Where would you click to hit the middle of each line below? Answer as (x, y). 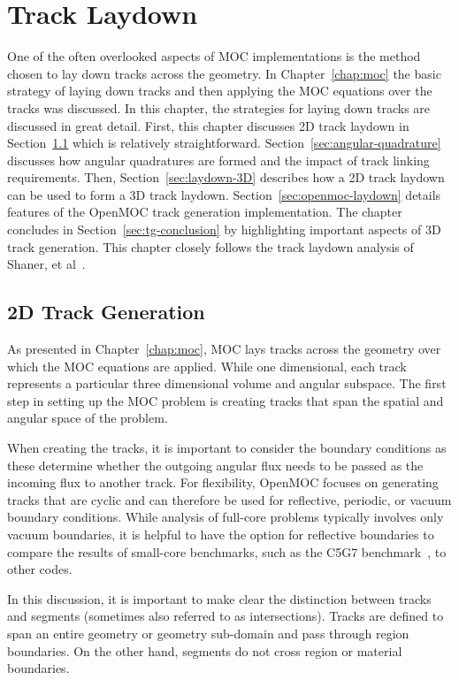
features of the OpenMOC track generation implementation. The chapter (205, 212)
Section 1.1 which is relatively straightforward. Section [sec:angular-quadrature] (224, 143)
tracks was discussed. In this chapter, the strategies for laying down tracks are (219, 107)
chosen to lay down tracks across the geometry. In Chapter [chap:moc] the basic (224, 73)
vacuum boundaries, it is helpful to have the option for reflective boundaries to (221, 534)
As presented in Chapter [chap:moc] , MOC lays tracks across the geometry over (224, 349)
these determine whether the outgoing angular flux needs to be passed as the (215, 465)
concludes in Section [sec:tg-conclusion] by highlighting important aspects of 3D (224, 229)
